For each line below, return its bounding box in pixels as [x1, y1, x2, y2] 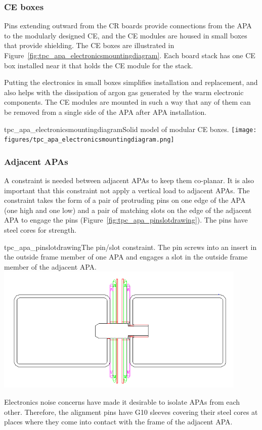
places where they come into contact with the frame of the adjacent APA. [4, 416, 233, 427]
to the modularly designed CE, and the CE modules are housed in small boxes [4, 30, 247, 40]
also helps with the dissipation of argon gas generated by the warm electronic [4, 87, 244, 97]
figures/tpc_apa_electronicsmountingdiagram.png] [4, 136, 174, 144]
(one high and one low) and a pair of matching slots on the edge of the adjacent [4, 204, 252, 215]
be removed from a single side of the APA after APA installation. [4, 106, 207, 117]
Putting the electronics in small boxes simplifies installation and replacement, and [4, 77, 258, 88]
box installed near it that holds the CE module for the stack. [4, 60, 193, 70]
